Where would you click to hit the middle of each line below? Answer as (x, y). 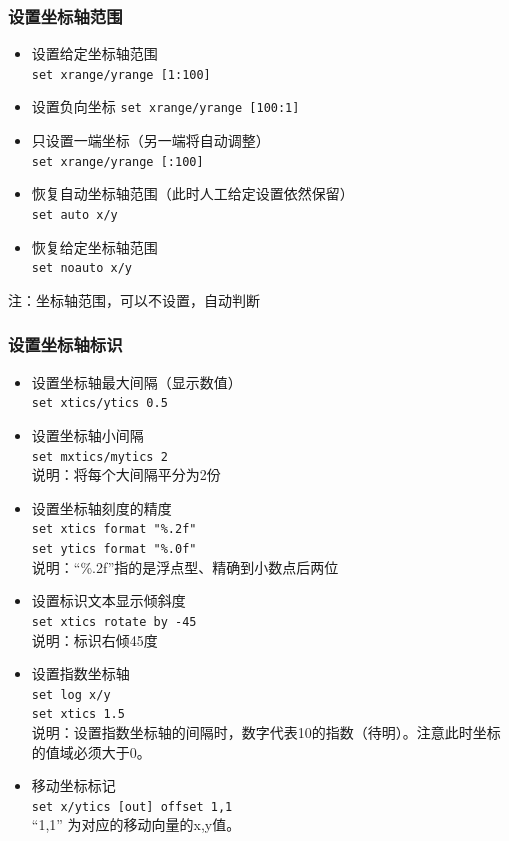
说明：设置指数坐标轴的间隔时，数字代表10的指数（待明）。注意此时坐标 (266, 732)
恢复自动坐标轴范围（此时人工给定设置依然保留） (192, 193)
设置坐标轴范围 (65, 15)
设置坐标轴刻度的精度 (101, 507)
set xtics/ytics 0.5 (99, 403)
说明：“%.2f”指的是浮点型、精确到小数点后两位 (185, 566)
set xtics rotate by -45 (114, 621)
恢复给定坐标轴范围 (94, 246)
